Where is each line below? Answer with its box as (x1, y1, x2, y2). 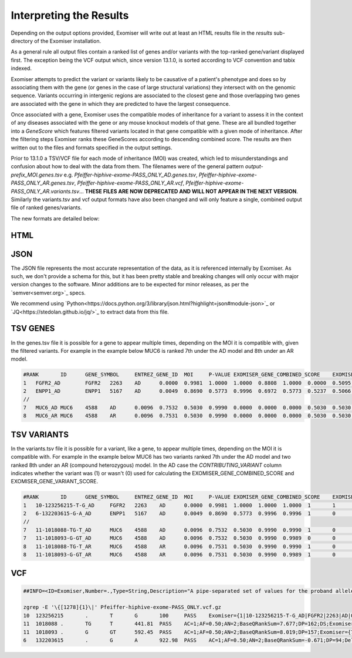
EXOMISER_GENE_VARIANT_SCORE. (11, 478, 99, 485)
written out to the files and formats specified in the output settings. (11, 144, 172, 151)
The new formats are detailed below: (11, 215, 100, 222)
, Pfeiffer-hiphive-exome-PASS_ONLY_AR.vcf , (74, 179, 185, 186)
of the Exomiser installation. (34, 37, 101, 44)
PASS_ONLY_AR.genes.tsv (11, 179, 75, 186)
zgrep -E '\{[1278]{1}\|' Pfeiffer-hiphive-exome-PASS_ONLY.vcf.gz (23, 604, 222, 611)
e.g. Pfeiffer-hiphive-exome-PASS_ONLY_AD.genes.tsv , (63, 171, 198, 178)
